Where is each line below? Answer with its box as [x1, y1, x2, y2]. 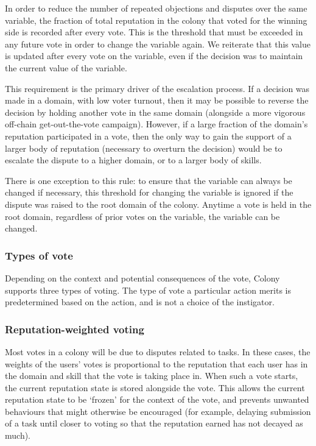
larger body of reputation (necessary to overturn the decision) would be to [5, 141, 283, 154]
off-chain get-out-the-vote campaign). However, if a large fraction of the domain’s [5, 118, 308, 130]
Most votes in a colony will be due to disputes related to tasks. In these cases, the [5, 345, 311, 358]
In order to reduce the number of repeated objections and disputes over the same [5, 2, 307, 14]
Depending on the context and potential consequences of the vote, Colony [5, 271, 280, 284]
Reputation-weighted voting [5, 321, 144, 336]
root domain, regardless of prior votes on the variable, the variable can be [5, 210, 280, 222]
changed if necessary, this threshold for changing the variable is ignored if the [5, 186, 293, 199]
